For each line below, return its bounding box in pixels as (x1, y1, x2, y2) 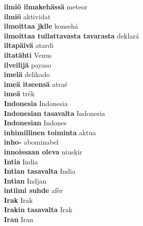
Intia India (4, 156, 38, 166)
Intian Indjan (4, 175, 47, 186)
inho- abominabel (4, 137, 59, 147)
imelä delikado (4, 69, 50, 79)
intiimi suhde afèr (4, 185, 63, 195)
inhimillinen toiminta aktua (4, 127, 96, 137)
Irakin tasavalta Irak (4, 204, 73, 215)
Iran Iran (4, 214, 33, 225)
